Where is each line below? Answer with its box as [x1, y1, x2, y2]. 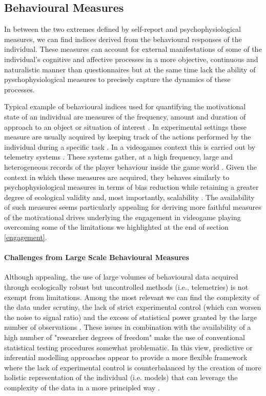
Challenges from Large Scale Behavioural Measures [4, 252, 189, 263]
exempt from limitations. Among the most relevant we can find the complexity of [4, 291, 259, 302]
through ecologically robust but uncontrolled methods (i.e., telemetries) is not [4, 282, 249, 292]
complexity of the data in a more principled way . [4, 382, 160, 392]
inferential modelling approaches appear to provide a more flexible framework [4, 352, 248, 363]
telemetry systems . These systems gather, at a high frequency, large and [4, 151, 233, 162]
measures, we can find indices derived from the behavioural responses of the [4, 33, 242, 44]
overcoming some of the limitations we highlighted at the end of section [4, 222, 229, 232]
